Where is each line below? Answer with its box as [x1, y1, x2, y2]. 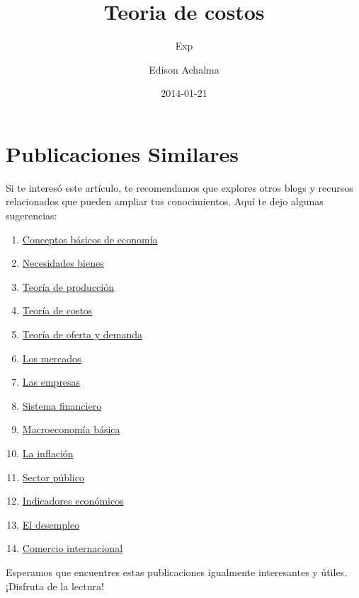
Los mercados [22, 350, 81, 365]
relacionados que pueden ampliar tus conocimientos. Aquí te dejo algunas [6, 194, 324, 209]
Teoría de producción [22, 279, 115, 294]
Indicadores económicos [22, 493, 124, 508]
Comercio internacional [22, 541, 123, 556]
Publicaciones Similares [6, 139, 239, 168]
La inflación [22, 445, 74, 460]
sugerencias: [6, 208, 57, 223]
